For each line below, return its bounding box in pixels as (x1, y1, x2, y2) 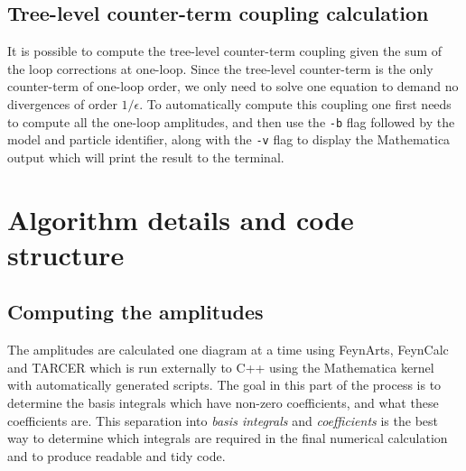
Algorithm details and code (7, 200, 354, 237)
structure (7, 235, 125, 272)
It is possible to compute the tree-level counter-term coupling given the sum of (7, 42, 443, 60)
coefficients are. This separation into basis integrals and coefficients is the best (7, 411, 438, 429)
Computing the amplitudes (7, 298, 264, 326)
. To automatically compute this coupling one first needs (139, 94, 452, 113)
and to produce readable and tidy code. (7, 446, 226, 465)
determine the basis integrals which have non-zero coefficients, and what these (7, 393, 439, 412)
